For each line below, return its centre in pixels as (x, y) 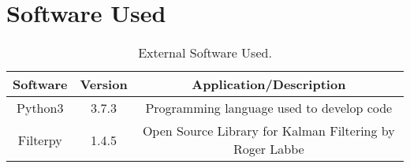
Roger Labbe (268, 149)
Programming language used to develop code (269, 108)
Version (104, 84)
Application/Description (269, 84)
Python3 (40, 108)
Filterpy (40, 140)
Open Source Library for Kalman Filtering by (268, 131)
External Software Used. (205, 53)
